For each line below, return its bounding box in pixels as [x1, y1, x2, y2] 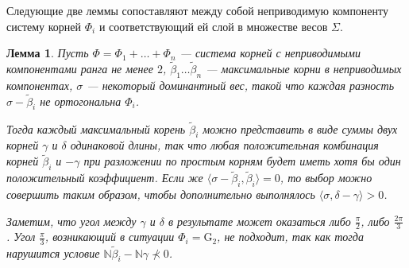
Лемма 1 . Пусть [6, 45, 89, 61]
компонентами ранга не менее [6, 60, 153, 76]
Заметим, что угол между [6, 212, 137, 229]
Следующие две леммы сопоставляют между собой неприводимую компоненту [6, 2, 389, 18]
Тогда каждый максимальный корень [6, 120, 186, 137]
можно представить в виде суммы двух [203, 120, 398, 137]
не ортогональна [40, 92, 122, 109]
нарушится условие [6, 244, 100, 261]
